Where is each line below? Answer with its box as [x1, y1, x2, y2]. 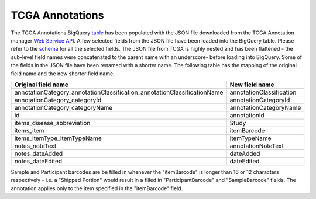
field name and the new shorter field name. [11, 70, 115, 77]
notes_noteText [14, 142, 57, 150]
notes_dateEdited [14, 157, 63, 165]
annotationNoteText [229, 142, 284, 150]
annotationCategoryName [229, 103, 301, 111]
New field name [229, 81, 274, 89]
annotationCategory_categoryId [14, 96, 102, 104]
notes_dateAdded [14, 149, 63, 158]
